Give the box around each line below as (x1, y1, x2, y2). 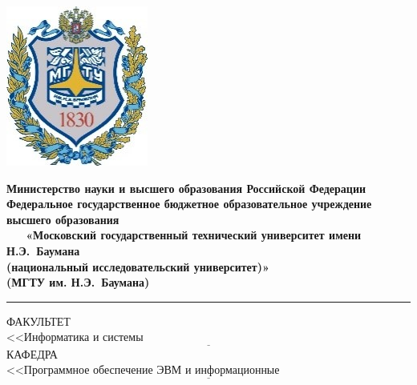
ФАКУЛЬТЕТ (6, 312, 71, 329)
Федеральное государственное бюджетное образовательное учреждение (6, 195, 372, 212)
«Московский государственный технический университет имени (26, 227, 362, 243)
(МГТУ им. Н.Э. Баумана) (6, 274, 150, 291)
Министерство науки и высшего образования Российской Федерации (6, 179, 366, 196)
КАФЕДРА (6, 345, 58, 362)
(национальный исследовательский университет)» (6, 258, 269, 275)
